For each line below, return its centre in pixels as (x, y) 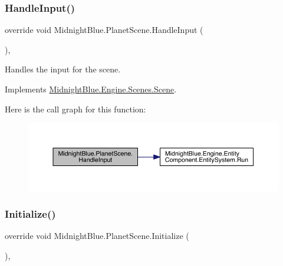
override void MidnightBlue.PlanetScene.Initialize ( (97, 236)
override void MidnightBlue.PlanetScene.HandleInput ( (104, 30)
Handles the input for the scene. (63, 69)
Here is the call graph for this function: (75, 109)
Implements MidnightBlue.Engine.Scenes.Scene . (91, 89)
